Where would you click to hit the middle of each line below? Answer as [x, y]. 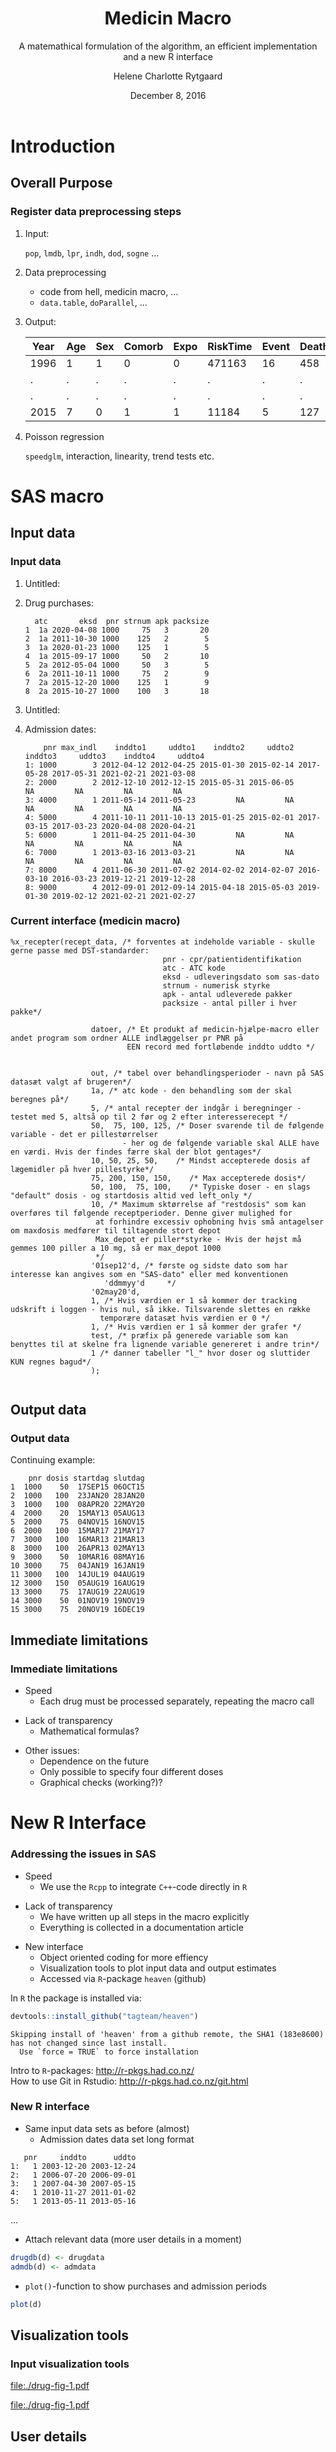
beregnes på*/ [40, 1099]
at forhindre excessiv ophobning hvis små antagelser [210, 1222]
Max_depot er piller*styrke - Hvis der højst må [198, 1239]
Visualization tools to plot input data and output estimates [158, 1968]
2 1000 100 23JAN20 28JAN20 [77, 1496]
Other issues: [52, 1751]
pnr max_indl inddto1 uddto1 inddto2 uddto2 [169, 747]
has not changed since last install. [89, 2043]
